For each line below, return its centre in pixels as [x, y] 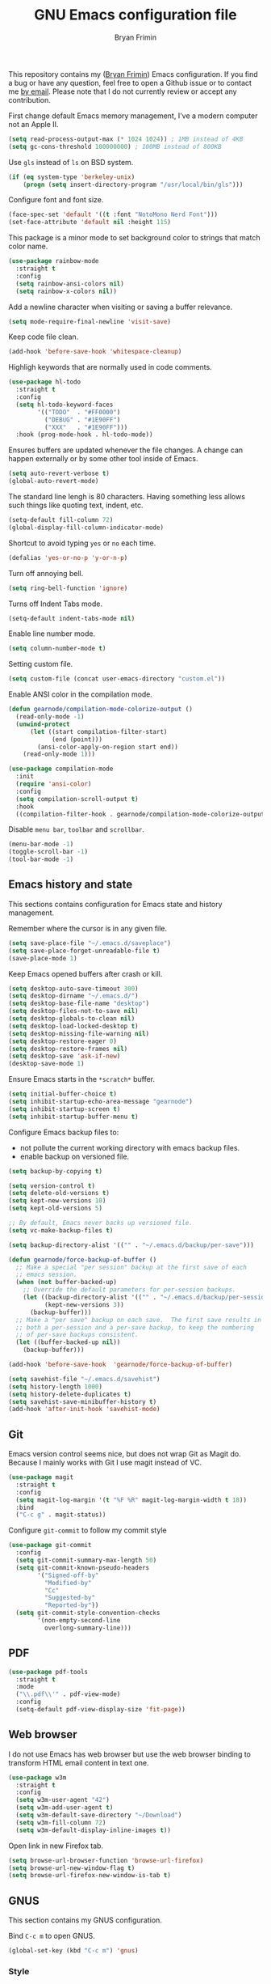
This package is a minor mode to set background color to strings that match [134, 238]
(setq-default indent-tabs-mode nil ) [72, 618]
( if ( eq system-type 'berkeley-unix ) [72, 177]
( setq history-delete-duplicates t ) [70, 1394]
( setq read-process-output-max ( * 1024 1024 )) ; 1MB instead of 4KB [126, 139]
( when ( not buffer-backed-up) [66, 1282]
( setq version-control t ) [52, 1186]
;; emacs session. [47, 1275]
